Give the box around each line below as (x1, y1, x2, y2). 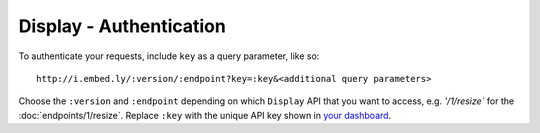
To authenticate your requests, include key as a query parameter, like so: (18, 50, 320, 62)
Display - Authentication (18, 15, 227, 37)
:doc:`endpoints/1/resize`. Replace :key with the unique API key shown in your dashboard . (18, 109, 392, 121)
